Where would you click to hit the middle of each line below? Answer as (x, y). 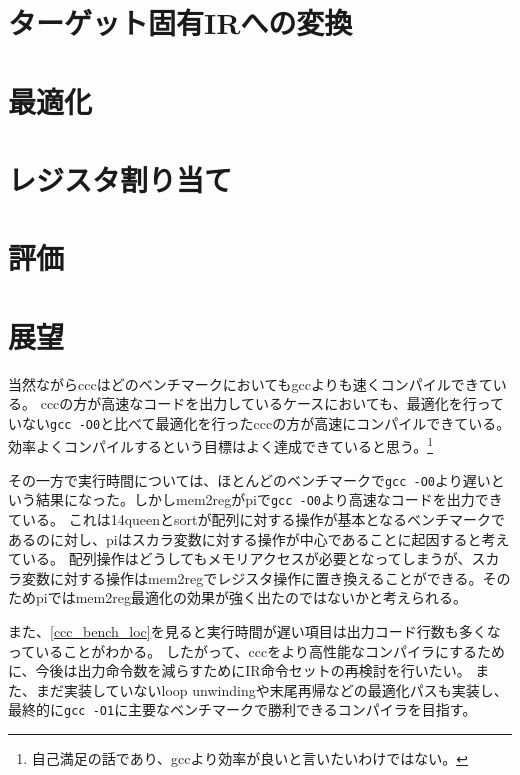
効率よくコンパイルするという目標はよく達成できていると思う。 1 (221, 445)
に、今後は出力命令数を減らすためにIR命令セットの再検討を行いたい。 (239, 670)
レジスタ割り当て (120, 178)
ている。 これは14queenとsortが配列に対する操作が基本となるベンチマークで (257, 519)
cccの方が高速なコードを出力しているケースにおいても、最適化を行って (272, 403)
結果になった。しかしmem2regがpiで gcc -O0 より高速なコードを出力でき (269, 499)
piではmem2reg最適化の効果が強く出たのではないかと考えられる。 (251, 597)
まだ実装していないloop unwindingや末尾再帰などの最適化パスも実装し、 (271, 689)
